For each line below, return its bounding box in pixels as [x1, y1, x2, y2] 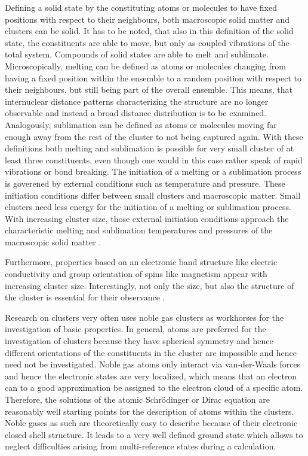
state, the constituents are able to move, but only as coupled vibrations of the [5, 36, 289, 48]
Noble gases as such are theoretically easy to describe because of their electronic [5, 417, 298, 429]
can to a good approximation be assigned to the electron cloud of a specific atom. [5, 381, 303, 394]
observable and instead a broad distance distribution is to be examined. [5, 107, 267, 119]
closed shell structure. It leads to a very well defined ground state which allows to [5, 428, 303, 440]
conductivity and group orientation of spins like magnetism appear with [5, 267, 267, 280]
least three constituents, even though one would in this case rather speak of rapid [5, 153, 303, 166]
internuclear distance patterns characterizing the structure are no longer [5, 95, 269, 107]
